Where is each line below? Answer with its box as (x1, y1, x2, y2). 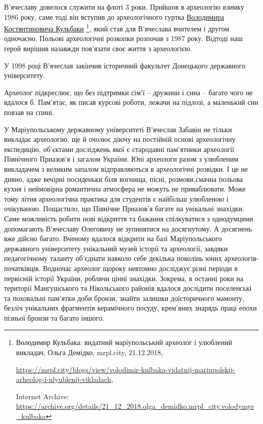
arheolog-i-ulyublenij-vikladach (16, 374, 111, 384)
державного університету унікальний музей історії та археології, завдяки (4, 243, 228, 253)
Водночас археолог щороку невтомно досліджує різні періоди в (42, 262, 238, 273)
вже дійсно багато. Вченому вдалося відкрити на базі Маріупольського (4, 233, 222, 244)
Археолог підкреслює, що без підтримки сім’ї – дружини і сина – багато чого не (4, 87, 253, 97)
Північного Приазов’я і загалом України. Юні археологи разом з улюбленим (4, 153, 239, 164)
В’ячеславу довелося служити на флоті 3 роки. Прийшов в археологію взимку (4, 2, 244, 12)
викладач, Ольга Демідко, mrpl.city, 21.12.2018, (16, 347, 163, 358)
